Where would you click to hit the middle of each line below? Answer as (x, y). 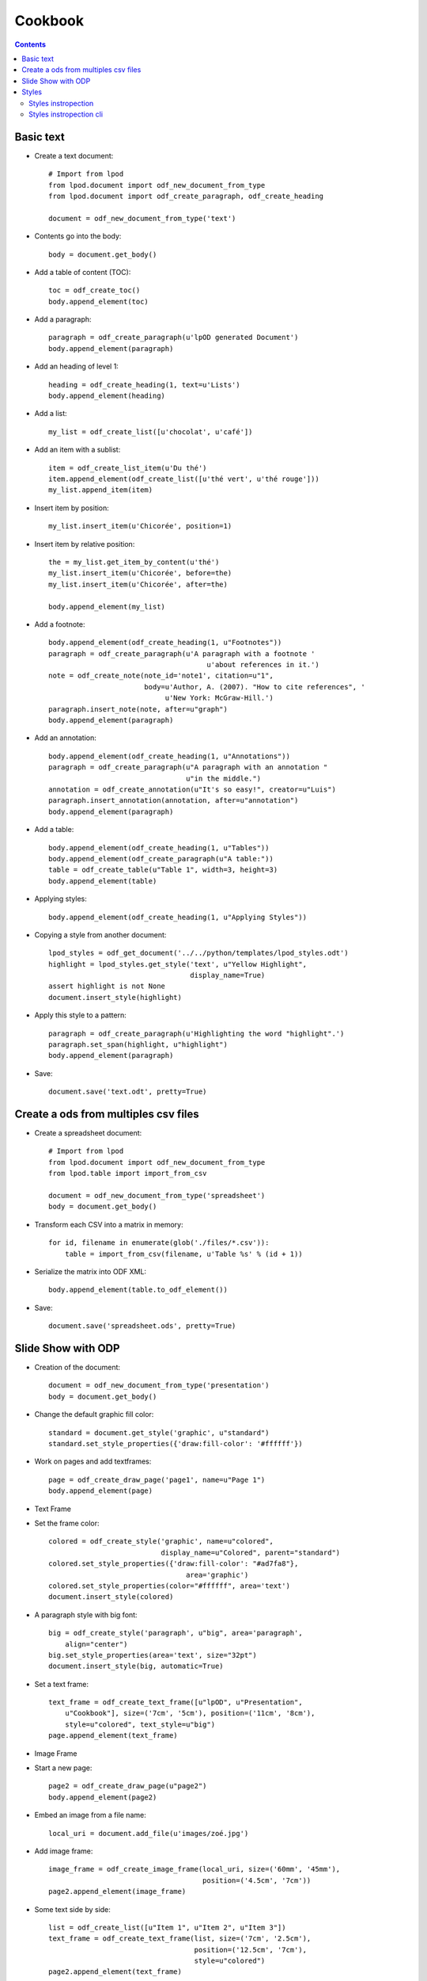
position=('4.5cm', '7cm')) (257, 1880)
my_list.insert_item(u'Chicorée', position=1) (140, 526)
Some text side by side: (72, 1909)
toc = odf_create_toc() (94, 290)
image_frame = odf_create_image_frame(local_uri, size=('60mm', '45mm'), (195, 1869)
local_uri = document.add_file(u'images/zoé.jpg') (149, 1833)
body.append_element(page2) (103, 1797)
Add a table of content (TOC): (83, 272)
